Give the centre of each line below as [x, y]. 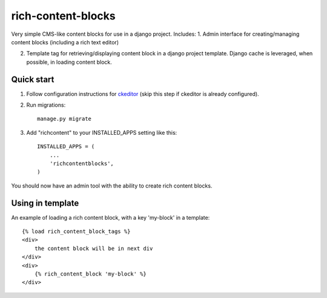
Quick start [33, 79]
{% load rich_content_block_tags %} [76, 232]
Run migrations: [46, 105]
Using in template [45, 203]
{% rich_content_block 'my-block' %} [90, 274]
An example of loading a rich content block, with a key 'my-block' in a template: [111, 217]
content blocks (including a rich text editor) [65, 42]
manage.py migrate [64, 119]
